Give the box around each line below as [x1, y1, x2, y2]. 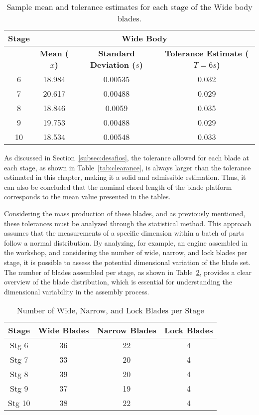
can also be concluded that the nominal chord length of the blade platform [4, 181, 232, 192]
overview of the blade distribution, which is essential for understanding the [4, 277, 232, 287]
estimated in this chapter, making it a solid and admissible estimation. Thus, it [4, 172, 246, 182]
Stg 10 [8, 397, 30, 409]
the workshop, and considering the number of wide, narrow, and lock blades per [4, 247, 248, 258]
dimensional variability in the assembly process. [4, 286, 149, 296]
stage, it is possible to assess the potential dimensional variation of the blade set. [4, 257, 251, 267]
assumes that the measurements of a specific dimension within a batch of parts [4, 228, 245, 238]
